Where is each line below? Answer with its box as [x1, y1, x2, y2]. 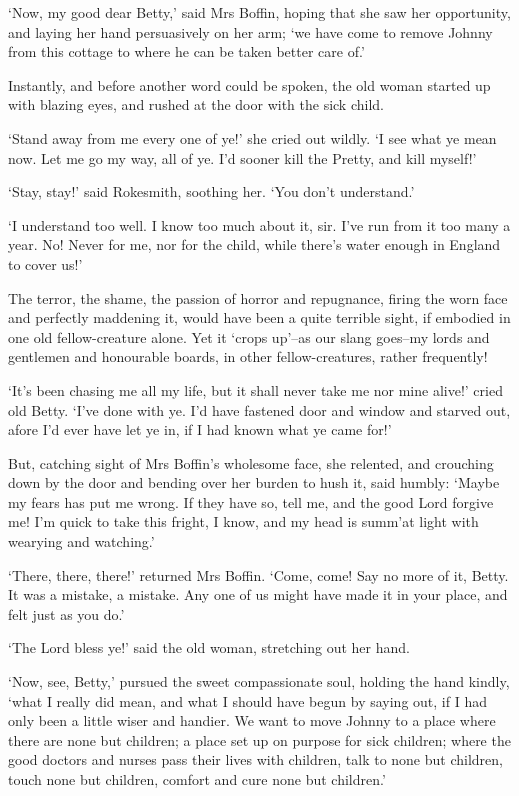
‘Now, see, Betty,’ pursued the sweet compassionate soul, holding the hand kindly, [8, 671, 510, 692]
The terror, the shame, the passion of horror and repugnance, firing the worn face [8, 287, 508, 308]
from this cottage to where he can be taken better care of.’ [8, 41, 365, 62]
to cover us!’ [8, 253, 83, 274]
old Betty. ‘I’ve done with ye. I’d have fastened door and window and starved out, [8, 399, 511, 420]
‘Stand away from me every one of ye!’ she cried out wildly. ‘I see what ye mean [8, 127, 497, 148]
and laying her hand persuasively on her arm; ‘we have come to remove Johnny [8, 21, 493, 42]
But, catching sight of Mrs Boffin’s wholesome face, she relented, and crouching [8, 452, 494, 473]
